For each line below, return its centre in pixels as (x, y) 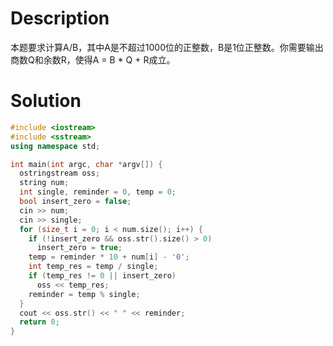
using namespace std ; (55, 146)
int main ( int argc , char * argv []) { (86, 164)
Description (60, 18)
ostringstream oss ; (60, 173)
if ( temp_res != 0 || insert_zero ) (102, 276)
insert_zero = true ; (79, 248)
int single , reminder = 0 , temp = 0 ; (98, 192)
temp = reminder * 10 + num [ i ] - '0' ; (109, 257)
